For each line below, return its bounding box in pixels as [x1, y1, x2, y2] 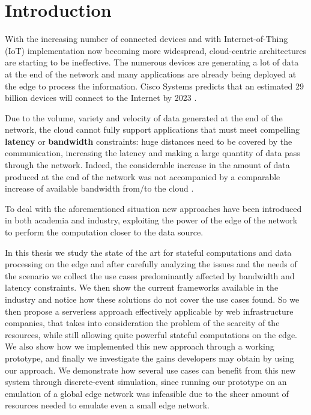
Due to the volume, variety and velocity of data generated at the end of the [5, 111, 283, 124]
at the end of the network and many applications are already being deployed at [5, 67, 297, 80]
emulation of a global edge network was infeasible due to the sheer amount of [5, 387, 289, 399]
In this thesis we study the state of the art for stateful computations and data [5, 246, 292, 258]
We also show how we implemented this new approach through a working [5, 340, 274, 353]
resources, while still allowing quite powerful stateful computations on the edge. [5, 328, 298, 341]
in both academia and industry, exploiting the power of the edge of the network [5, 214, 298, 226]
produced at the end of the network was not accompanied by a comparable [5, 170, 280, 183]
